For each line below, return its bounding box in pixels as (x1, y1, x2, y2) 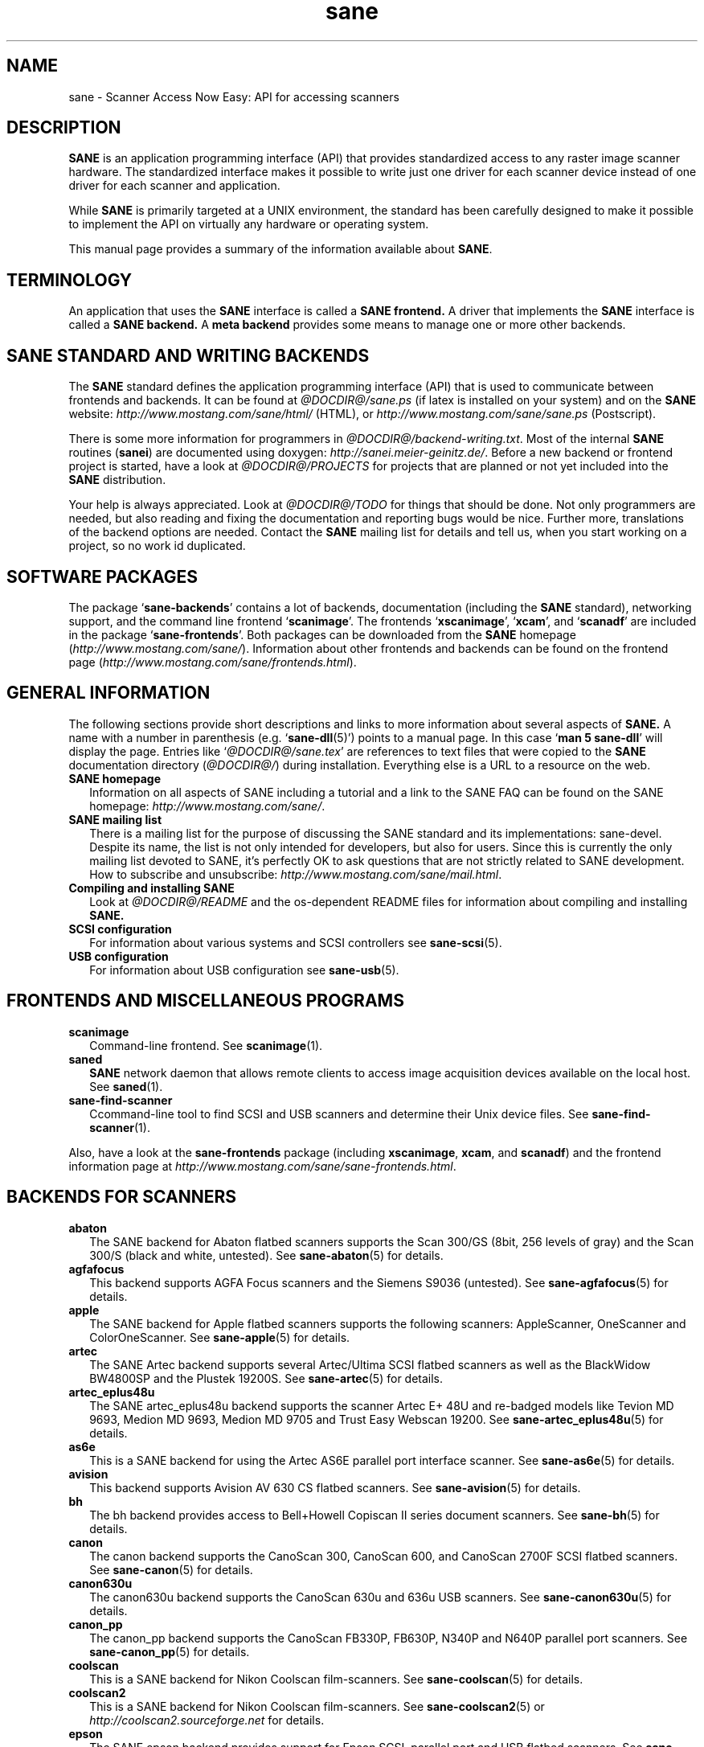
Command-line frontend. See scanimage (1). (89, 1038, 323, 1052)
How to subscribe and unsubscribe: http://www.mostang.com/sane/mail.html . (89, 867, 502, 881)
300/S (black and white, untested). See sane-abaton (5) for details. (89, 1248, 444, 1262)
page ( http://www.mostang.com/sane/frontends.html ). (68, 654, 357, 669)
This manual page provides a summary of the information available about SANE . (68, 242, 493, 256)
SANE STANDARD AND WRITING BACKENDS (6, 345, 370, 366)
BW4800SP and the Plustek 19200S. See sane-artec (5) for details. (89, 1371, 444, 1385)
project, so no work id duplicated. (68, 539, 246, 553)
